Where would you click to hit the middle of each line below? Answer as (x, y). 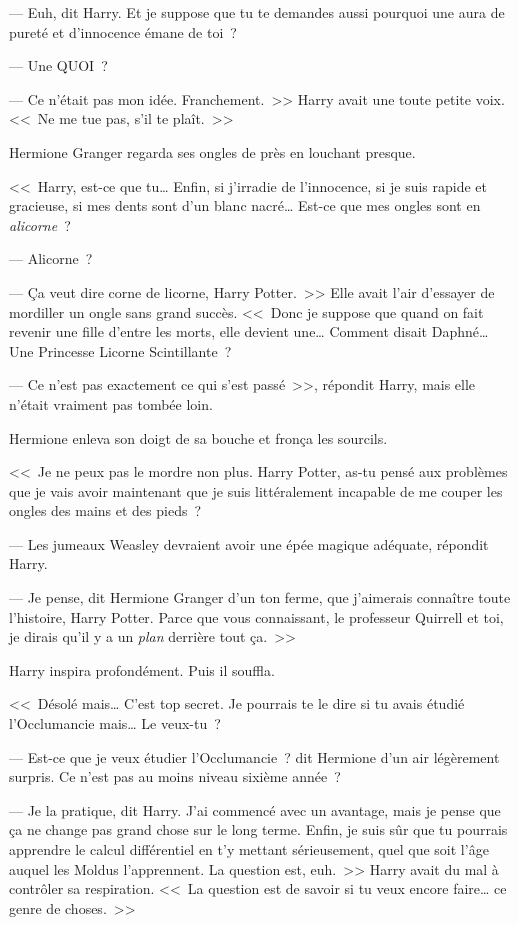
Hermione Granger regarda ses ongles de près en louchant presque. (212, 151)
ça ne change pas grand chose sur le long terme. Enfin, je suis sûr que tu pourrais (258, 829)
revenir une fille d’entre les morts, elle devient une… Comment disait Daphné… (249, 331)
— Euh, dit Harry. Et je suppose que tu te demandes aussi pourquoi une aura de (257, 12)
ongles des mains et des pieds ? (105, 510)
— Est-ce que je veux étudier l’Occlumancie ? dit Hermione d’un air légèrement (254, 756)
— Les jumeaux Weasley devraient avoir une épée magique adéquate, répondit (249, 543)
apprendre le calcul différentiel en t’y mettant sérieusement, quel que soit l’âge (249, 849)
